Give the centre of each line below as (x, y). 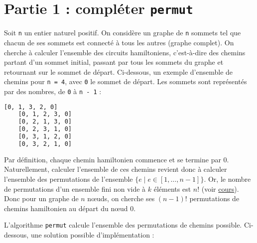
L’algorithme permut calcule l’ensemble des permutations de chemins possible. (123, 225)
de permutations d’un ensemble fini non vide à (75, 188)
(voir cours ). (220, 188)
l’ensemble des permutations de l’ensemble (68, 179)
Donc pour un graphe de (41, 198)
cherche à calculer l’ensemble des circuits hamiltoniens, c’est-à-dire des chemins (125, 52)
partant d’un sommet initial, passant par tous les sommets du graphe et (114, 62)
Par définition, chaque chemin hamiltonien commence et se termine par (113, 159)
